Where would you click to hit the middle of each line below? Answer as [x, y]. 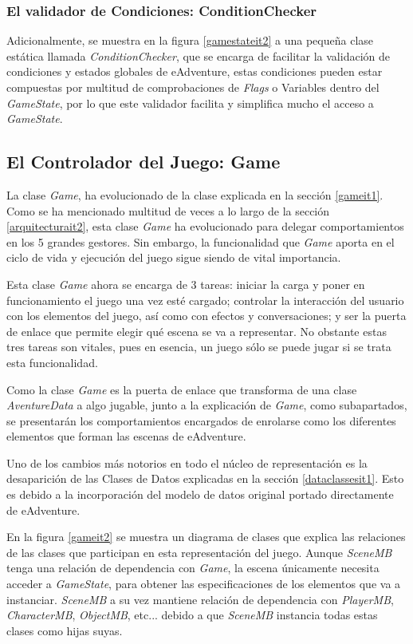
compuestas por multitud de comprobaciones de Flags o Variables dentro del [193, 87]
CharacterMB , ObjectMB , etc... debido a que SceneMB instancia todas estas [192, 615]
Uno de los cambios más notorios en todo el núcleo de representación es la [187, 462]
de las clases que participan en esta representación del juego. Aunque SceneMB [199, 552]
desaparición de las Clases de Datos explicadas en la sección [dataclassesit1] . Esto [205, 478]
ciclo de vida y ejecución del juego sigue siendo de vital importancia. [174, 257]
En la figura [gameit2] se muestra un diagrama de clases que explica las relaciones [206, 537]
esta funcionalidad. [52, 362]
